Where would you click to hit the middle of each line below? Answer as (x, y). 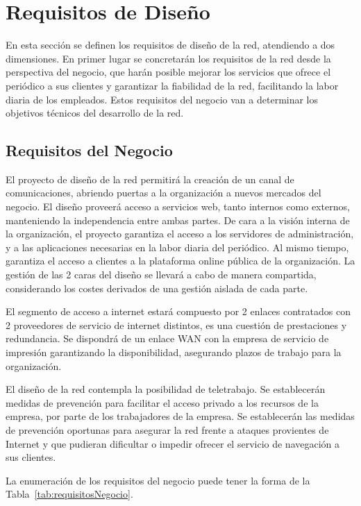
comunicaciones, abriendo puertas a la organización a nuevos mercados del (163, 193)
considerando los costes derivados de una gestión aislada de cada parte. (157, 288)
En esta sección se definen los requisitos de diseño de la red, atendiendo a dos (170, 45)
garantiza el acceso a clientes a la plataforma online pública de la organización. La (180, 261)
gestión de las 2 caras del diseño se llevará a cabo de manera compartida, (161, 275)
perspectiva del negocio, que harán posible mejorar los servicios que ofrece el (168, 72)
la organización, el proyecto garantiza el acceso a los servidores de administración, (180, 234)
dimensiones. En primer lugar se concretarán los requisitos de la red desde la (168, 58)
